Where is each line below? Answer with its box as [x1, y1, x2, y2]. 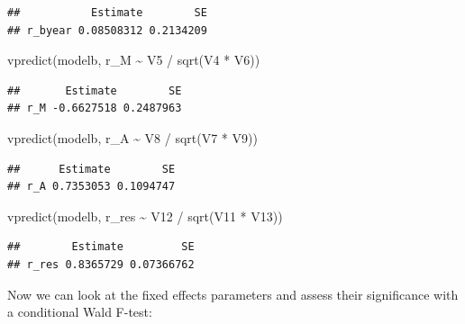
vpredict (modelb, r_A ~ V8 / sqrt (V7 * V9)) [7, 128, 258, 147]
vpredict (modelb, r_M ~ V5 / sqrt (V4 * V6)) [7, 50, 260, 69]
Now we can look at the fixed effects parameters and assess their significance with [7, 284, 459, 303]
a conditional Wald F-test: [7, 302, 152, 321]
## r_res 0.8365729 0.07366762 [7, 257, 195, 271]
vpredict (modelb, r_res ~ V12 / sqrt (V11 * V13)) [7, 206, 283, 225]
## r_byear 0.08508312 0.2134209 [7, 23, 207, 37]
